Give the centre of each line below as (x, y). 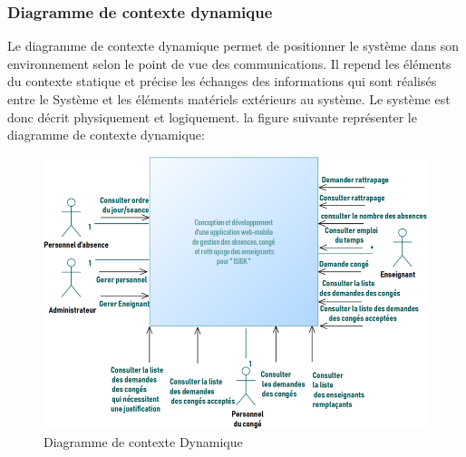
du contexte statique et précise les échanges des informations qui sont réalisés (222, 81)
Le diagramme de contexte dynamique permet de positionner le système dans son (233, 46)
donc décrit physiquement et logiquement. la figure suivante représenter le (212, 117)
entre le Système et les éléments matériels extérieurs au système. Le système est (229, 99)
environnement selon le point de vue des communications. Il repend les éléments (229, 63)
